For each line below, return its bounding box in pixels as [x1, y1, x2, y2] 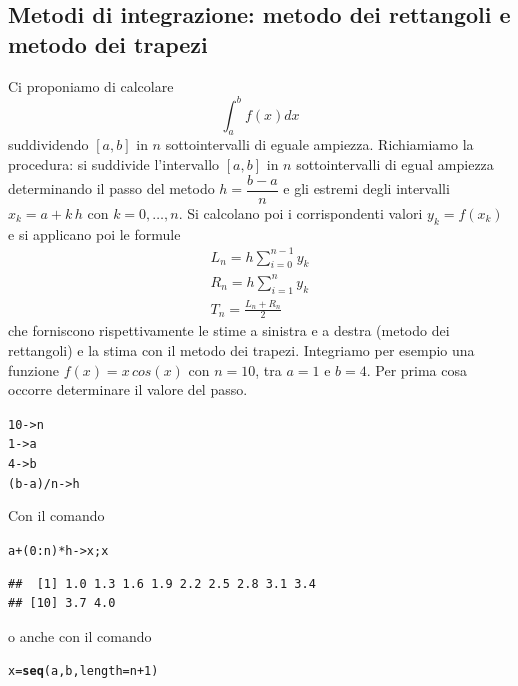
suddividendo [8, 134, 89, 155]
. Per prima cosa [366, 359, 468, 380]
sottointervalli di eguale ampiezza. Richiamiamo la [165, 134, 474, 155]
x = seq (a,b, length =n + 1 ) [8, 664, 159, 679]
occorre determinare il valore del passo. [8, 379, 248, 400]
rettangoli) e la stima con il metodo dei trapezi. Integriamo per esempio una [8, 339, 475, 360]
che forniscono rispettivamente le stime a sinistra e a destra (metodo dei [8, 320, 450, 341]
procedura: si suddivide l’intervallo [8, 154, 220, 175]
